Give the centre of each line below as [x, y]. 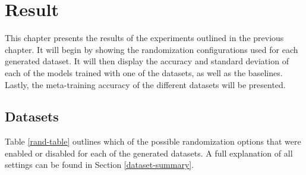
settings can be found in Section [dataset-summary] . [100, 165]
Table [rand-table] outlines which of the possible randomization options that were [153, 141]
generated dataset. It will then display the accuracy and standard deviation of [147, 61]
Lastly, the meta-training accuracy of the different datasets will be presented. [145, 84]
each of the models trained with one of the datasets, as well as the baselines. [144, 72]
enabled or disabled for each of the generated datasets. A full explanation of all [149, 153]
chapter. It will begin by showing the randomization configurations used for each [152, 49]
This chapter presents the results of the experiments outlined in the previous [144, 38]
